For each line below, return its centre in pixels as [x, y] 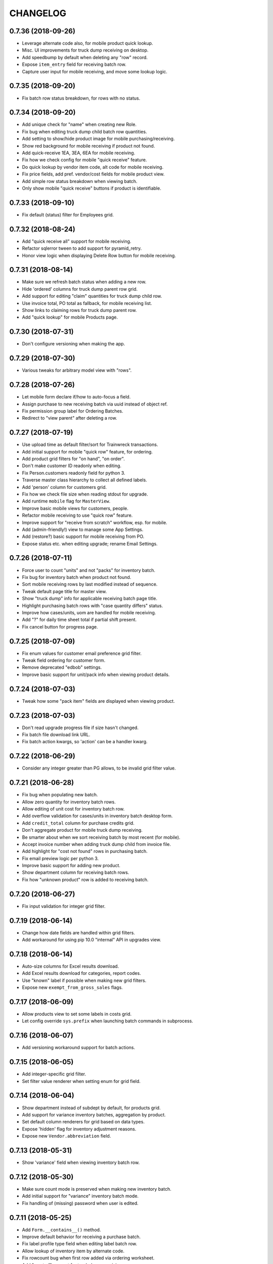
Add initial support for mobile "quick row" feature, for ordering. [87, 452]
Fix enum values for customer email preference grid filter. [82, 653]
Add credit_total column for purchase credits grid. [78, 823]
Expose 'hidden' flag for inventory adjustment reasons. [79, 1129]
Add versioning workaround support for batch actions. [79, 1048]
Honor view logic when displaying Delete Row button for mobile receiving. [99, 255]
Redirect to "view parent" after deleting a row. [70, 418]
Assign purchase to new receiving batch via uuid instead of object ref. [95, 404]
